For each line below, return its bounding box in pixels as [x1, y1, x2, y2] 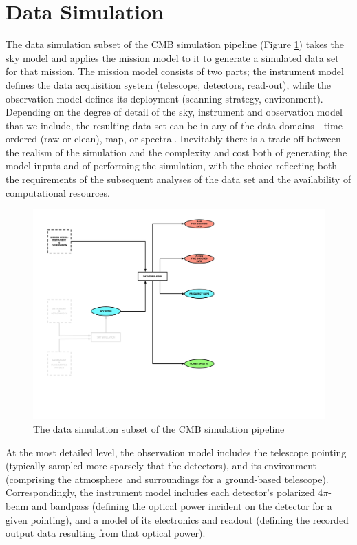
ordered [6, 131, 37, 146]
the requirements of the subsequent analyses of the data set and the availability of [6, 172, 351, 186]
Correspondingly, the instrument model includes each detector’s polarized [6, 485, 315, 500]
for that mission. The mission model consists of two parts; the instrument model [6, 64, 344, 78]
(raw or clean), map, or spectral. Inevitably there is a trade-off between [40, 131, 341, 146]
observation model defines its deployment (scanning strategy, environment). [6, 91, 323, 105]
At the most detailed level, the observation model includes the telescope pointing [6, 445, 347, 459]
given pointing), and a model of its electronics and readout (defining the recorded [6, 512, 349, 526]
